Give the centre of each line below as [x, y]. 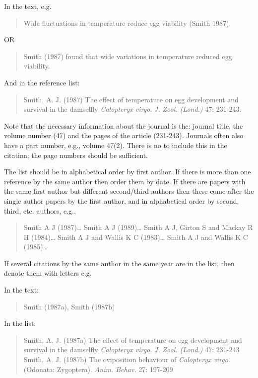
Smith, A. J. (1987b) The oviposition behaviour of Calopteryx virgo [126, 359]
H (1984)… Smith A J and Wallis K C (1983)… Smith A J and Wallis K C [136, 237]
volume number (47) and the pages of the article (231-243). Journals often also [124, 135]
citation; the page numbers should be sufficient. [76, 155]
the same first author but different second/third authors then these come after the [129, 191]
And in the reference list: [42, 82]
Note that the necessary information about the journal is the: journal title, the [124, 125]
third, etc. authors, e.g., [40, 210]
